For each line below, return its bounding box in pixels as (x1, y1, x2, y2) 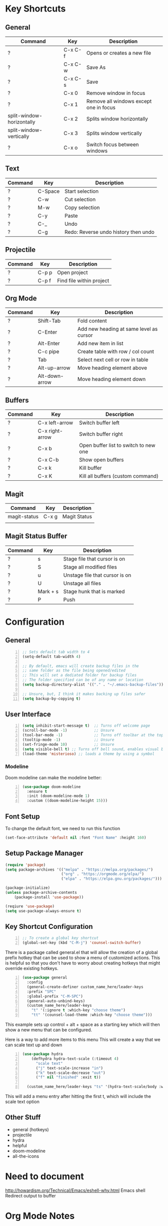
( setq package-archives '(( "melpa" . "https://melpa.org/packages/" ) (5, 867, 153, 872)
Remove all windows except (86, 98, 152, 104)
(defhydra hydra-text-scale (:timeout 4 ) (31, 1056, 119, 1061)
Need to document (5, 1171, 84, 1182)
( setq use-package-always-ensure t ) (5, 908, 81, 913)
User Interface (5, 710, 51, 718)
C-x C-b (37, 456, 59, 463)
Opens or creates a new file (86, 50, 151, 56)
